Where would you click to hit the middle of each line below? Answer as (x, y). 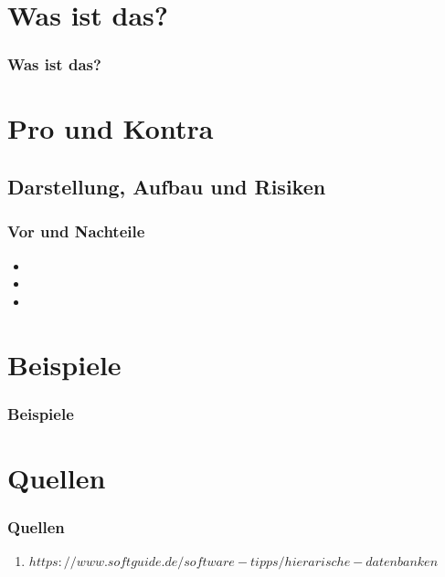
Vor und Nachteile (76, 231)
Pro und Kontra (111, 128)
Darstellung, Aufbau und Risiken (167, 186)
